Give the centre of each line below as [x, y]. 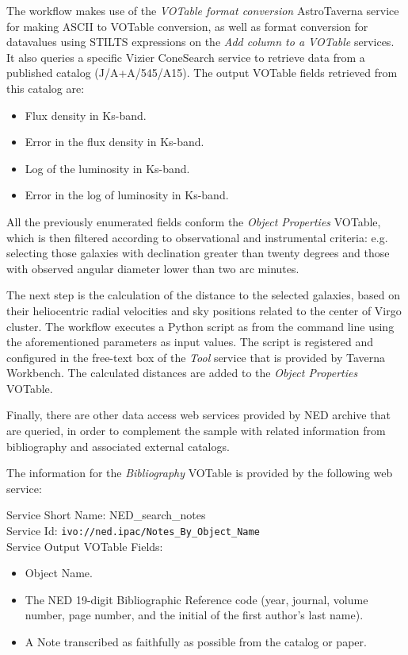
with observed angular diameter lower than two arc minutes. [153, 268]
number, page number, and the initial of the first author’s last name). [194, 615]
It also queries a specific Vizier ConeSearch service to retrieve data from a [186, 57]
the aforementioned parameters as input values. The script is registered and [190, 342]
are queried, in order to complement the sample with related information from [196, 431]
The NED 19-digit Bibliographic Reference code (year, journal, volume [196, 599]
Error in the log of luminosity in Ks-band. [127, 195]
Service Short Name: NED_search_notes [106, 515]
